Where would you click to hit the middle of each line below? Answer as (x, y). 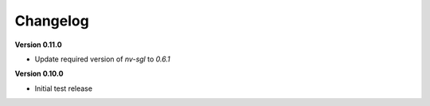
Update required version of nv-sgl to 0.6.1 (102, 59)
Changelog (52, 21)
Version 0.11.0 (39, 45)
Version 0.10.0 (39, 74)
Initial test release (64, 88)
